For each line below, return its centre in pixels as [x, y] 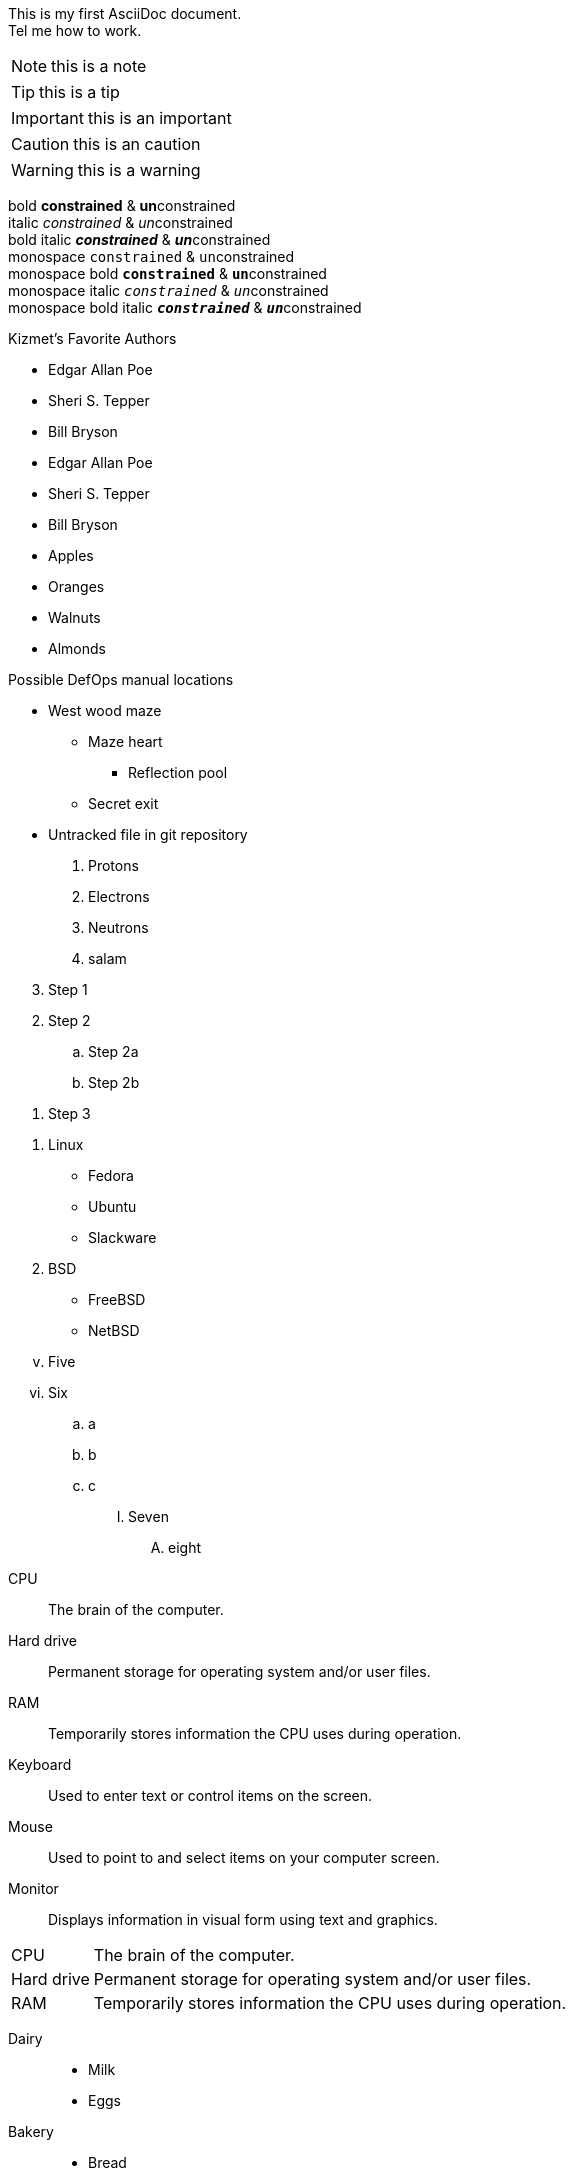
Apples [71, 555]
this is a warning [139, 170]
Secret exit [123, 803]
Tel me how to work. [75, 30]
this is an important [159, 118]
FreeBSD [117, 1299]
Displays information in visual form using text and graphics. [243, 1919]
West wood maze [105, 710]
